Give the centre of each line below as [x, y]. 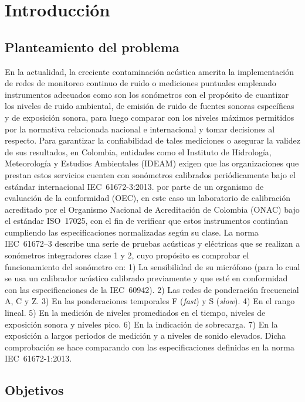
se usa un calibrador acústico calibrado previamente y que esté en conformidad [146, 278]
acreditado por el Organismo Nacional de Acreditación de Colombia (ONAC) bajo [152, 209]
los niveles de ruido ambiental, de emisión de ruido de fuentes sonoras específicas [150, 106]
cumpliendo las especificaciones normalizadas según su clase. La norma [132, 232]
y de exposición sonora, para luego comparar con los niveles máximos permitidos [150, 117]
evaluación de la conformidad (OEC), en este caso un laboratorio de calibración [148, 198]
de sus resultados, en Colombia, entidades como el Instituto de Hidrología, [138, 151]
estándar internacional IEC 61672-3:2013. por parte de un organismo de [134, 186]
